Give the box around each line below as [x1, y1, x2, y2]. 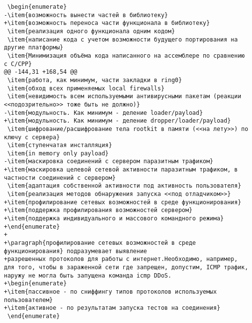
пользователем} [4, 296, 53, 303]
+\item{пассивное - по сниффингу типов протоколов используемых [4, 288, 217, 295]
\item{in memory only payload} [7, 150, 109, 157]
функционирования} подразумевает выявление [4, 247, 147, 255]
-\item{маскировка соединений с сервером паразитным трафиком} [4, 158, 213, 165]
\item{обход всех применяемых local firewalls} [7, 85, 165, 92]
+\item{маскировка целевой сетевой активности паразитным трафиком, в [4, 166, 238, 173]
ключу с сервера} [4, 133, 60, 141]
